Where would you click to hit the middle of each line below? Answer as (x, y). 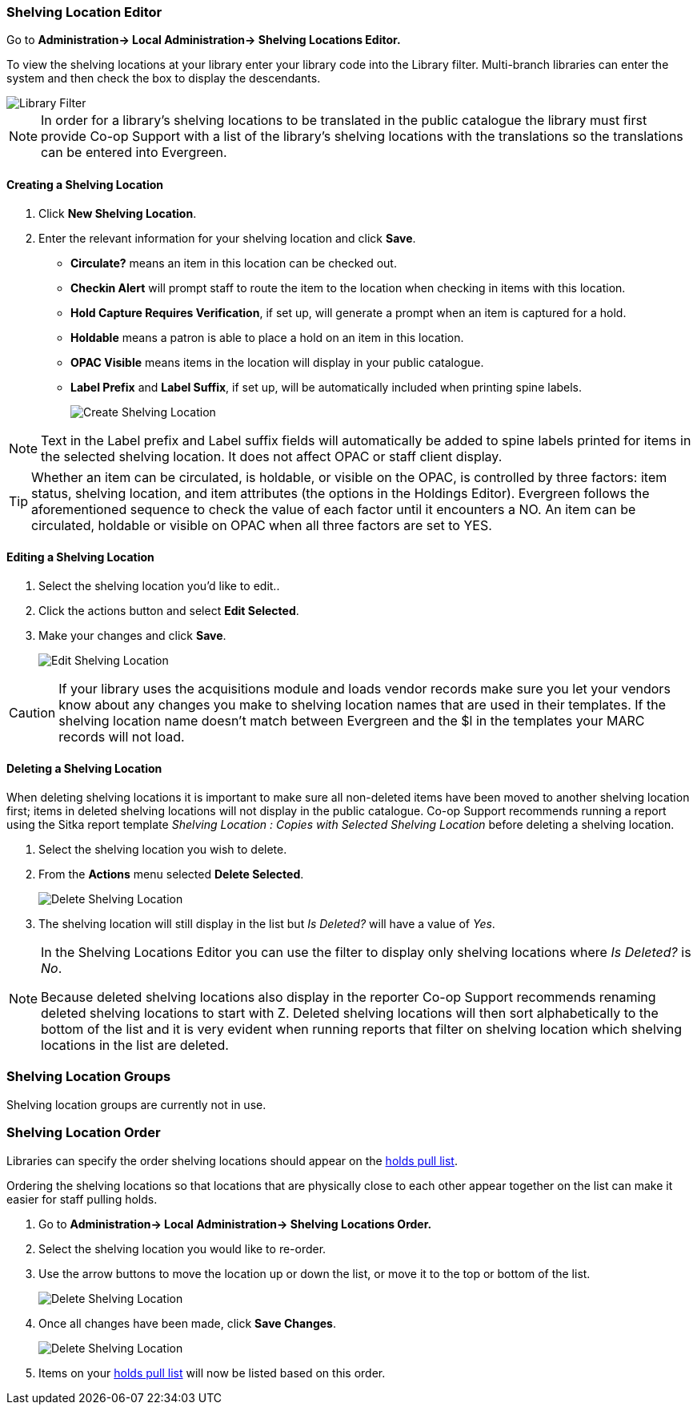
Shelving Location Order (84, 1133)
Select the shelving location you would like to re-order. (182, 1248)
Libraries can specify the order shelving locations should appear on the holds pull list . (232, 1160)
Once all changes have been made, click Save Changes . (187, 1323)
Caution (32, 712)
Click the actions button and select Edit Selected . (169, 610)
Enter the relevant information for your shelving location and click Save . (227, 238)
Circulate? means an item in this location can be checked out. (234, 263)
